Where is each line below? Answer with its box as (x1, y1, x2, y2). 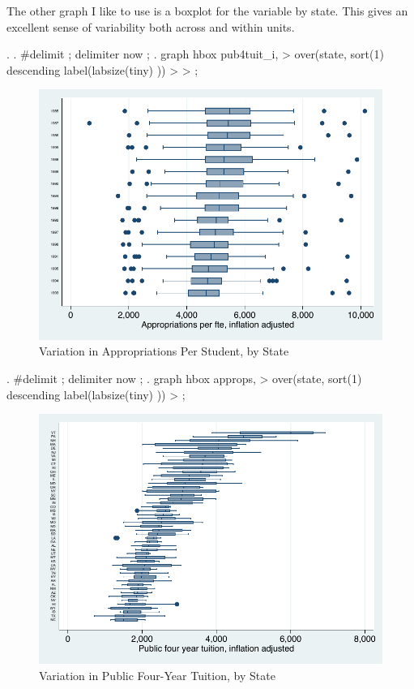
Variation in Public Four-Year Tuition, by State (39, 667, 275, 684)
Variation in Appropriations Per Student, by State (39, 342, 289, 360)
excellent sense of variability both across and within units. (6, 18, 295, 35)
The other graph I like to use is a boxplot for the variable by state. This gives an (6, 2, 408, 19)
